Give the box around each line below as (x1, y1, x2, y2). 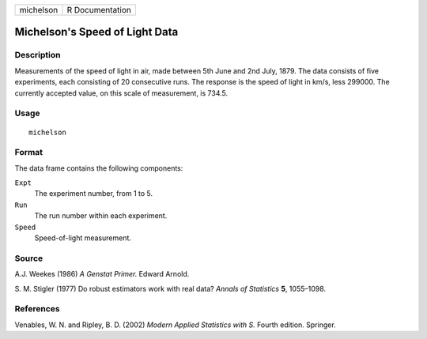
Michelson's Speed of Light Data (14, 25, 179, 39)
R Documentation (66, 5, 132, 15)
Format (14, 147, 43, 158)
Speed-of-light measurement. (34, 233, 132, 243)
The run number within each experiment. (34, 211, 168, 220)
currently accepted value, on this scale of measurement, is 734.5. (14, 88, 229, 98)
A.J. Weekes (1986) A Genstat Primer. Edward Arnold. (14, 269, 190, 279)
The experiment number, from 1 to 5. (34, 189, 153, 198)
